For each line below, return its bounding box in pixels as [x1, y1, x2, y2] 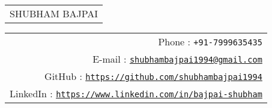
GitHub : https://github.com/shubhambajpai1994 [44, 69, 262, 83]
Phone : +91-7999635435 [158, 35, 262, 48]
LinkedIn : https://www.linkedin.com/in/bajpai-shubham [10, 87, 262, 100]
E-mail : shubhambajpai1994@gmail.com [92, 52, 262, 66]
